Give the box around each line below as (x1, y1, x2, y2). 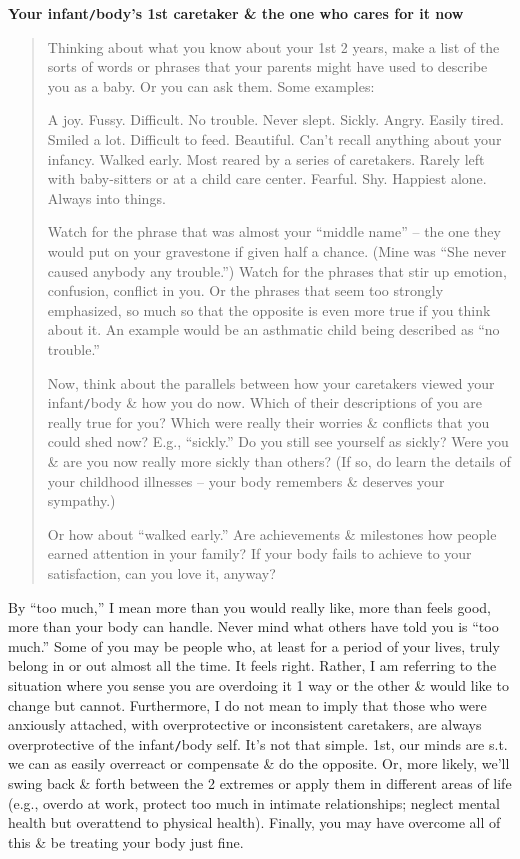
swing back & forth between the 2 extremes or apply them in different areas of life (8, 772, 512, 793)
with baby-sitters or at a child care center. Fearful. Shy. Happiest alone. (47, 168, 487, 189)
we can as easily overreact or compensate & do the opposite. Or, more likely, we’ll (8, 753, 510, 774)
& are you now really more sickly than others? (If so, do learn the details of (47, 451, 511, 471)
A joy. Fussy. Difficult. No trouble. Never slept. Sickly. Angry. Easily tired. (47, 109, 504, 130)
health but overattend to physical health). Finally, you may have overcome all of (8, 812, 501, 833)
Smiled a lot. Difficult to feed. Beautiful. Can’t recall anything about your (47, 129, 502, 150)
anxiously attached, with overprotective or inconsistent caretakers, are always (8, 714, 482, 735)
